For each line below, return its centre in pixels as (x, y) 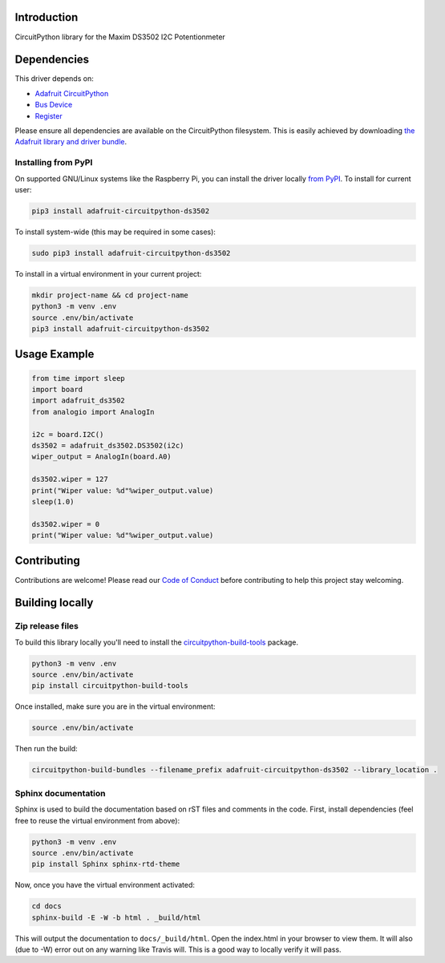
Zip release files (47, 626)
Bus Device (54, 105)
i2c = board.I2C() (68, 434)
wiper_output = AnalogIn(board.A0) (101, 457)
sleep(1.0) (53, 502)
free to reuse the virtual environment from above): (97, 820)
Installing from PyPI (54, 163)
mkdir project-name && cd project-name (110, 295)
